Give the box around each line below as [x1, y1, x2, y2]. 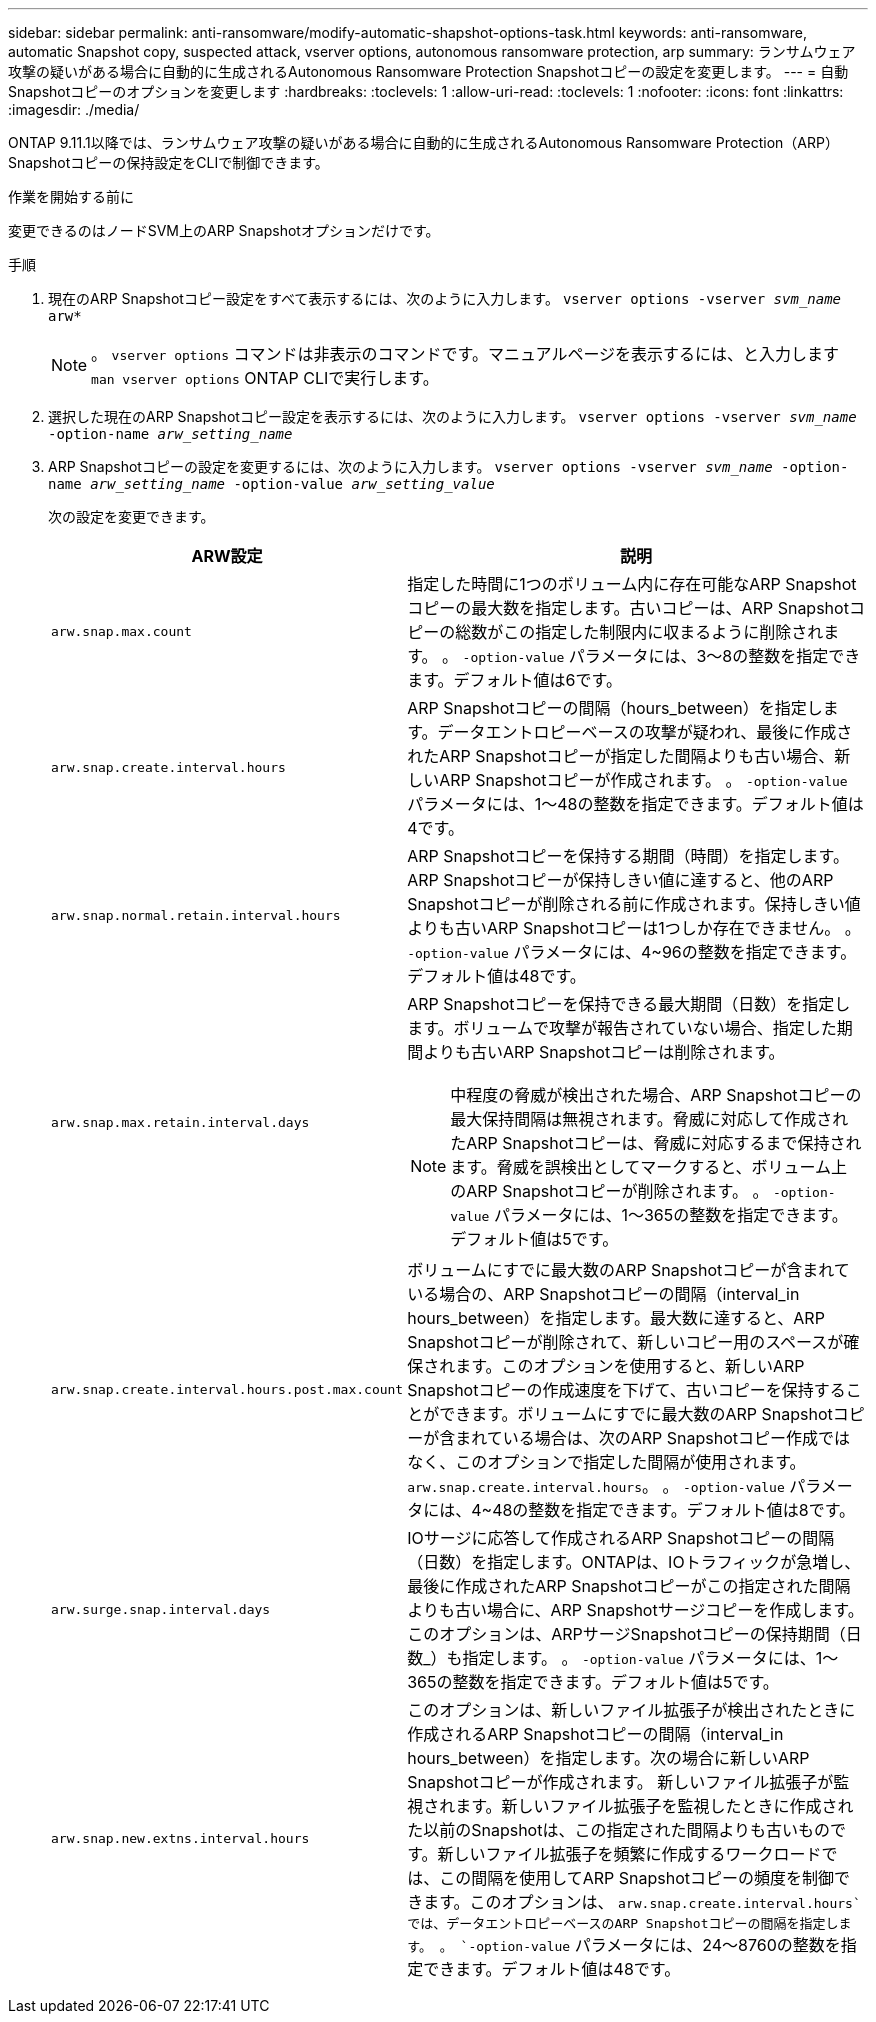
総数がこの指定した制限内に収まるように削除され [455, 622, 824, 642]
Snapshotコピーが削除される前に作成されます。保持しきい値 [407, 894, 861, 914]
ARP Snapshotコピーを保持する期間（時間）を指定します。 [407, 846, 849, 866]
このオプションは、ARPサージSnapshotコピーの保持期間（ [407, 1624, 846, 1644]
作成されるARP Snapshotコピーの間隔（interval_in [407, 1724, 784, 1744]
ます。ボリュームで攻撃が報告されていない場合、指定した [407, 1018, 837, 1038]
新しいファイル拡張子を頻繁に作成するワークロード [437, 1844, 822, 1864]
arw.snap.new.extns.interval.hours [51, 1831, 310, 1846]
